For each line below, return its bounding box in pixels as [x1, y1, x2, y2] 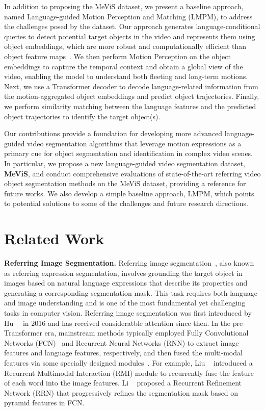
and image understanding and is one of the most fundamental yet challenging [4, 297, 246, 308]
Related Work [4, 228, 104, 249]
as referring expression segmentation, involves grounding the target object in [4, 267, 243, 278]
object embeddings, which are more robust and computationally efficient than [4, 41, 247, 52]
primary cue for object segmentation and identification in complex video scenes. [4, 148, 253, 159]
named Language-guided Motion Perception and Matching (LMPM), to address [4, 11, 253, 21]
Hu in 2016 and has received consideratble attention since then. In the [4, 317, 231, 328]
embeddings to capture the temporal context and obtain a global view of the [4, 61, 243, 71]
